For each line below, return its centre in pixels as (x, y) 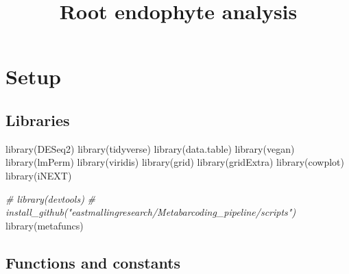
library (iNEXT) (39, 175)
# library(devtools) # (51, 198)
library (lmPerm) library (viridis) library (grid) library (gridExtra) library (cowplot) (175, 162)
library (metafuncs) (45, 225)
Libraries (38, 120)
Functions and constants (93, 262)
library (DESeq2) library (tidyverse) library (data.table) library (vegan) (150, 148)
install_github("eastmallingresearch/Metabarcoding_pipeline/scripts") (151, 212)
